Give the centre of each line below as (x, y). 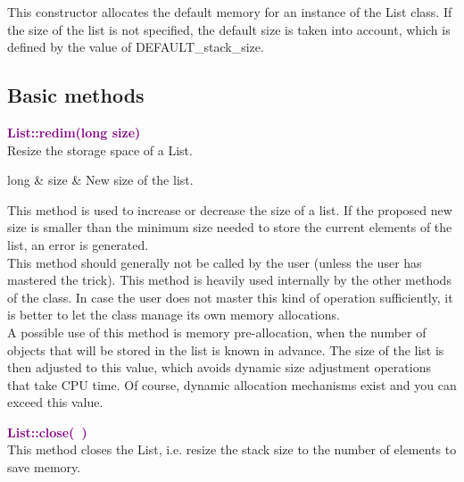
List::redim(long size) (74, 132)
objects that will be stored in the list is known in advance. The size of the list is (226, 349)
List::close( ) (47, 432)
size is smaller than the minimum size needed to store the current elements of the (230, 227)
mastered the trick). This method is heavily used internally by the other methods (229, 280)
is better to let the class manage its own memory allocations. (174, 315)
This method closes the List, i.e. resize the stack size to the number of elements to (232, 449)
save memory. (44, 467)
